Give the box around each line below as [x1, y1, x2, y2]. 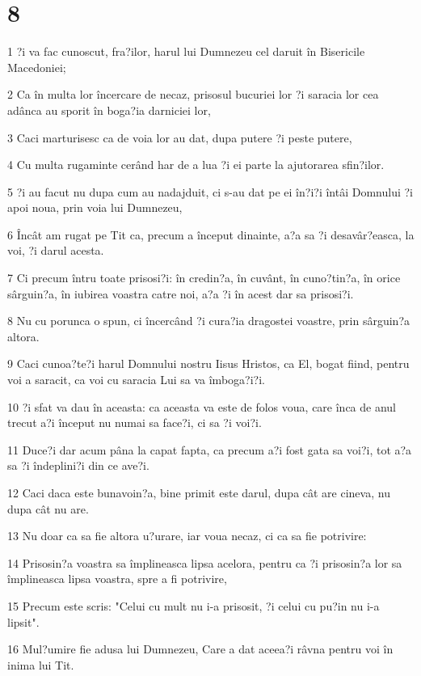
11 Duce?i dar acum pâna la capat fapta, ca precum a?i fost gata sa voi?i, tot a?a [7, 441, 412, 458]
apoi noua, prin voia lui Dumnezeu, [7, 199, 183, 216]
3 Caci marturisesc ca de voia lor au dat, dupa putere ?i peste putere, [7, 129, 352, 146]
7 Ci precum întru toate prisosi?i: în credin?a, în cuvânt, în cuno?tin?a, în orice [7, 269, 401, 286]
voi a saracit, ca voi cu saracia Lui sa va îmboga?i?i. [7, 371, 265, 388]
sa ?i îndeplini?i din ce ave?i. [7, 457, 149, 474]
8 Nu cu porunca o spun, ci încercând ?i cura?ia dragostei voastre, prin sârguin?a [7, 312, 410, 329]
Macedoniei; [7, 58, 66, 75]
